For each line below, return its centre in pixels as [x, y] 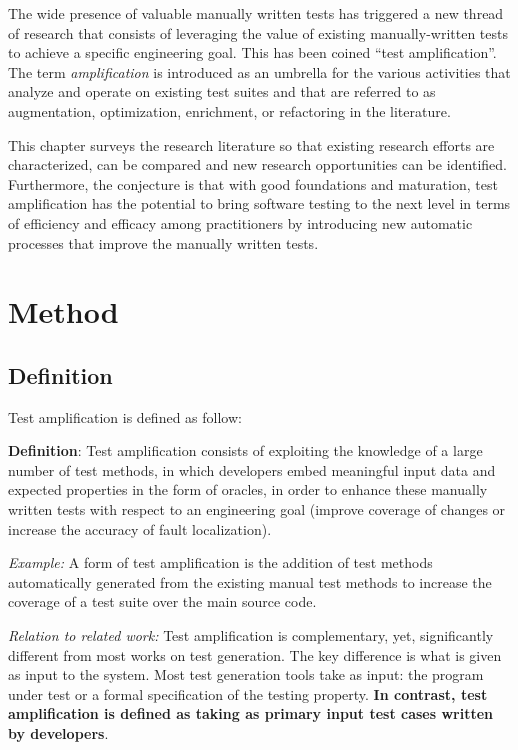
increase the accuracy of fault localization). [140, 528]
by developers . [58, 733]
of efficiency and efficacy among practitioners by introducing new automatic [240, 222]
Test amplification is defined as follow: [125, 416]
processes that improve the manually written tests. [163, 242]
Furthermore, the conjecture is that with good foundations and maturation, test [253, 183]
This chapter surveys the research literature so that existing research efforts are [251, 144]
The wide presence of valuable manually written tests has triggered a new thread [256, 13]
